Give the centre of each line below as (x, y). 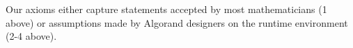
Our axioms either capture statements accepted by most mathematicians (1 (166, 9)
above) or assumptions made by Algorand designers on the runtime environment (177, 22)
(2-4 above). (31, 36)
